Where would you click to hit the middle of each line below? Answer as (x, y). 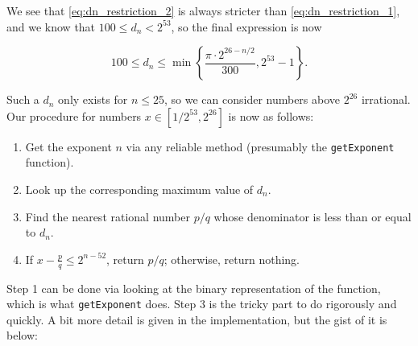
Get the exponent (68, 146)
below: (22, 335)
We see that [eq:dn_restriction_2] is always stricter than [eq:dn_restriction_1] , (203, 10)
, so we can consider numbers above (252, 99)
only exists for (93, 99)
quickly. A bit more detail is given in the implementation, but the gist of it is (197, 319)
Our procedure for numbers (74, 115)
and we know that (51, 26)
